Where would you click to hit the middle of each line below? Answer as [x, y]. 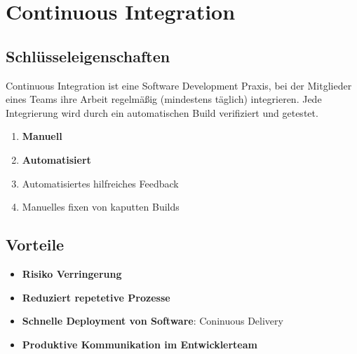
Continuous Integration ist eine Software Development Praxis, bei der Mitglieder [179, 85]
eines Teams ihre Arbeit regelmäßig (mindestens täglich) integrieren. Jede [164, 99]
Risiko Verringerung [72, 273]
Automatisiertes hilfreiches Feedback [100, 183]
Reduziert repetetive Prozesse [96, 297]
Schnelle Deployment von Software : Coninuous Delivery [153, 321]
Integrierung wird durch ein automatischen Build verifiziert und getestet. [162, 112]
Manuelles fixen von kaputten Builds [101, 207]
